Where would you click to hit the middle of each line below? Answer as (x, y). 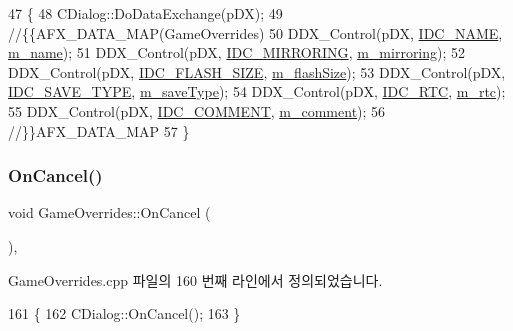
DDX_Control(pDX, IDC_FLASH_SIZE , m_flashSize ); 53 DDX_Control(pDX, (257, 71)
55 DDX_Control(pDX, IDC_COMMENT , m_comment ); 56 (197, 110)
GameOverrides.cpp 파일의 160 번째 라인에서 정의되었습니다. (195, 279)
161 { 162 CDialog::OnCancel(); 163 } (124, 313)
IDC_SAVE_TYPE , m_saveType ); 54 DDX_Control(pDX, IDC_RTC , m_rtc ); (257, 91)
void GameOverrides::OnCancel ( (109, 212)
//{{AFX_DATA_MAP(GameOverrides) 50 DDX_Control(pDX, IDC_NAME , (255, 32)
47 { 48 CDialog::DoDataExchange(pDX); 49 (145, 13)
